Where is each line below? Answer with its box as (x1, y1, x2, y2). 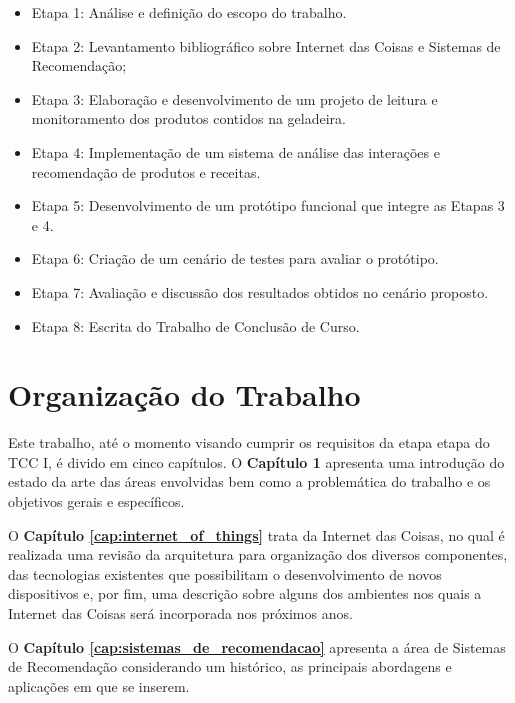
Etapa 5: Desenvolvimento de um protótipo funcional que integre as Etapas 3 (31, 195, 505, 216)
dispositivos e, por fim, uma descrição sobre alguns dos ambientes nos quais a (8, 583, 482, 604)
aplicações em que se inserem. (8, 675, 190, 696)
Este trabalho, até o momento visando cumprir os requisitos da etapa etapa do (8, 432, 490, 453)
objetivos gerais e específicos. (8, 491, 185, 512)
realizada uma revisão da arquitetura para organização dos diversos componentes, (8, 544, 508, 565)
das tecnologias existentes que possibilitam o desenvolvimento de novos (8, 563, 442, 584)
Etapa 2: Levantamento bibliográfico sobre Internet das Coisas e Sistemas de (31, 35, 501, 56)
